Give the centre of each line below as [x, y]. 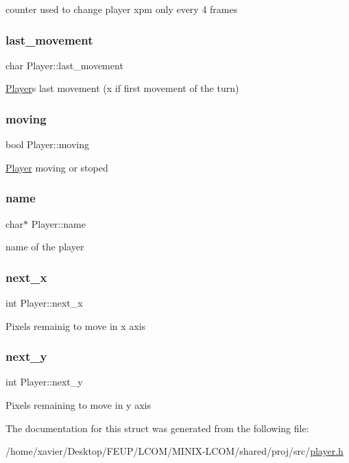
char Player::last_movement [64, 65]
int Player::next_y [44, 382]
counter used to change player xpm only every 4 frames [122, 9]
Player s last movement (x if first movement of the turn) [122, 88]
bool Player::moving [47, 144]
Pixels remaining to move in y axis [78, 405]
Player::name [58, 223]
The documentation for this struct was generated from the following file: [157, 428]
